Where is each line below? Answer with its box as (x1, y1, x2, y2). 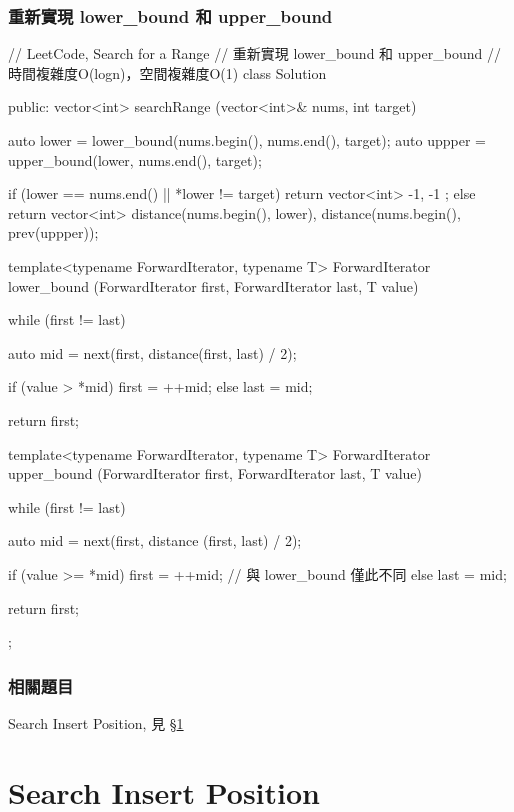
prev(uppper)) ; (8, 222, 99, 243)
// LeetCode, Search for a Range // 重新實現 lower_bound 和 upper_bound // (8, 43, 501, 64)
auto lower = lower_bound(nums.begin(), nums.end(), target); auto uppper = (8, 130, 486, 150)
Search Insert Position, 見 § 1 (8, 712, 184, 733)
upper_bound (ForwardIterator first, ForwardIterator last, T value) (8, 463, 423, 484)
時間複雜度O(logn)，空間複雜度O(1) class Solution (8, 62, 327, 83)
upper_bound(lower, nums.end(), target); (8, 149, 262, 170)
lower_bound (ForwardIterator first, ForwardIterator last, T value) (8, 275, 419, 296)
